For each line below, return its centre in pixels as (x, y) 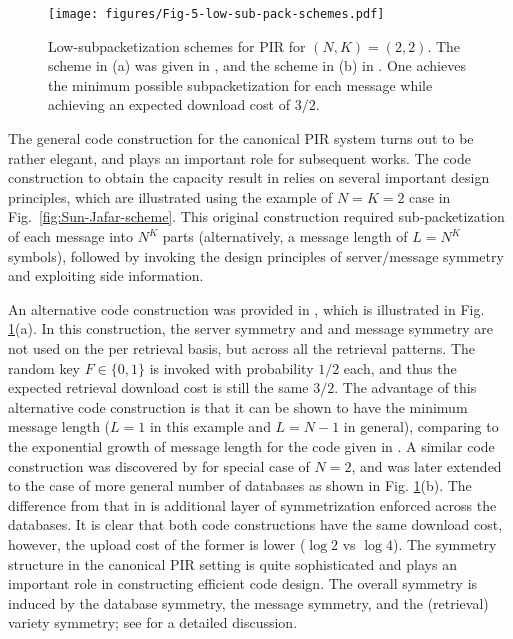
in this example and (210, 426)
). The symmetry (444, 543)
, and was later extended (426, 465)
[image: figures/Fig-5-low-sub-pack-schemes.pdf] (216, 14)
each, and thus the (400, 367)
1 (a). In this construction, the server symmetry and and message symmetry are (250, 328)
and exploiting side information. (106, 275)
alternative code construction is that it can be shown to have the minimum (238, 406)
